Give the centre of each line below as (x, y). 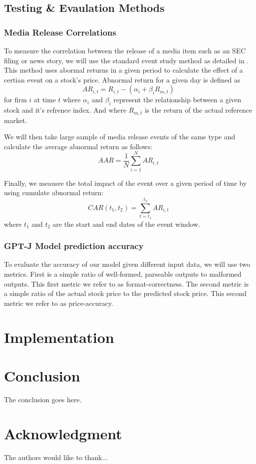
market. (16, 120)
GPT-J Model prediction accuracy (74, 246)
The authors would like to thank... (56, 457)
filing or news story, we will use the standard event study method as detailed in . (127, 60)
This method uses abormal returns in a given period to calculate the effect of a (124, 70)
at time (45, 100)
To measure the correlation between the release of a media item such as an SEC (125, 50)
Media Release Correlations (60, 32)
